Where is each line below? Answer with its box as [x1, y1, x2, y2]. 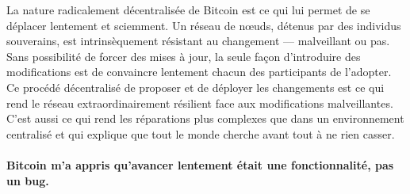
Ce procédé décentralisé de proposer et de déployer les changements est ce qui [6, 78, 385, 95]
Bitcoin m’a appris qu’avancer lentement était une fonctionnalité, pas [6, 156, 394, 173]
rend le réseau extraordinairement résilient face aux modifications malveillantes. [6, 94, 393, 111]
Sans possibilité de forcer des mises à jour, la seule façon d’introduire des [6, 48, 361, 64]
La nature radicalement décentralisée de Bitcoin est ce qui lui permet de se [6, 2, 370, 17]
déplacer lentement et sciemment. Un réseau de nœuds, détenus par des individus [6, 17, 401, 33]
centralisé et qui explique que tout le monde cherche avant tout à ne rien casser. [6, 125, 395, 142]
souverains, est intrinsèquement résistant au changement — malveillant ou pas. [6, 32, 390, 49]
